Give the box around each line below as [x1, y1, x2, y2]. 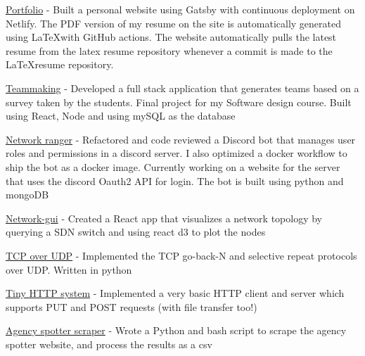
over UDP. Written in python [6, 262, 132, 276]
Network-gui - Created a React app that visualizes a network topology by [6, 210, 323, 225]
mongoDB [6, 187, 49, 202]
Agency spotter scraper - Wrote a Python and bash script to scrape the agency [6, 323, 347, 338]
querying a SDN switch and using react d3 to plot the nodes [6, 224, 266, 239]
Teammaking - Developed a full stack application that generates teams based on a [6, 80, 359, 95]
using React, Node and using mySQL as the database [6, 108, 236, 123]
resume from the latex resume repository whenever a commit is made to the [6, 43, 333, 58]
